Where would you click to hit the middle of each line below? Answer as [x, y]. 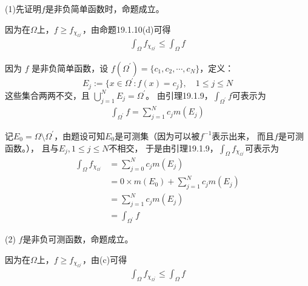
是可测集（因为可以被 [157, 135]
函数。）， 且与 [32, 148]
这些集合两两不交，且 [47, 95]
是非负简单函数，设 [70, 68]
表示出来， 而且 [243, 135]
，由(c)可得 [105, 259]
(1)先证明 [23, 8]
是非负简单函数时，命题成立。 [105, 8]
